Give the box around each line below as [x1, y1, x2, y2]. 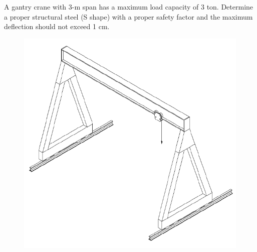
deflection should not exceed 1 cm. [4, 21, 110, 32]
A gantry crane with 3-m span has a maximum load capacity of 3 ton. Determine [4, 2, 253, 12]
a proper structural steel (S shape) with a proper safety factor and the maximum [4, 11, 253, 22]
